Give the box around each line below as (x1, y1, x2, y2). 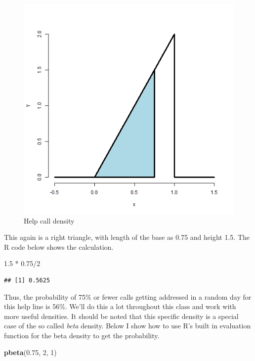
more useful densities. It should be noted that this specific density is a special (4, 311, 239, 321)
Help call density (24, 215, 75, 226)
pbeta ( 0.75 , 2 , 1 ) (4, 347, 57, 357)
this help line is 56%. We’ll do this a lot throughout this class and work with (4, 301, 236, 312)
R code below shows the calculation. (4, 241, 114, 252)
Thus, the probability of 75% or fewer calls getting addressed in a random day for (4, 291, 252, 302)
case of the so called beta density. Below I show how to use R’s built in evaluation (4, 320, 251, 331)
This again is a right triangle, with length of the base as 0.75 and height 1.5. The (4, 232, 250, 242)
